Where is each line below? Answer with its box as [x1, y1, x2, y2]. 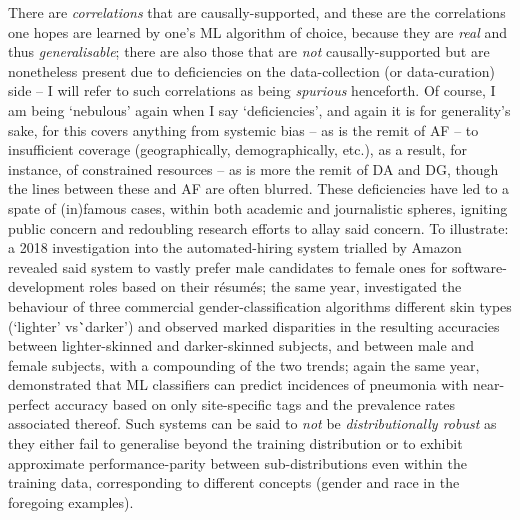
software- [451, 256, 507, 277]
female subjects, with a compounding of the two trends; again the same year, [8, 354, 480, 375]
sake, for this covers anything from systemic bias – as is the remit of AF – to [8, 119, 479, 140]
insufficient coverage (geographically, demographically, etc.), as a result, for [8, 139, 467, 160]
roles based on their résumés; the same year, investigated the [89, 276, 462, 297]
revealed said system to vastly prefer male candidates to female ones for [8, 256, 448, 277]
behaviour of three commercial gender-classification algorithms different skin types [8, 295, 512, 316]
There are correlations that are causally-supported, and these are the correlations [8, 2, 506, 22]
